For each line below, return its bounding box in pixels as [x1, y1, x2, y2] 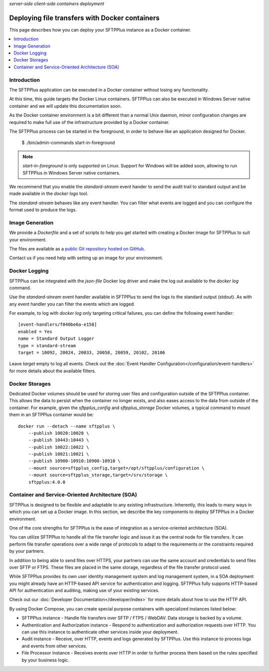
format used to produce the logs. [9, 207, 77, 213]
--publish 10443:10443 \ [28, 437, 89, 443]
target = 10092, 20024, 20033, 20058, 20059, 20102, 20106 [18, 350, 165, 356]
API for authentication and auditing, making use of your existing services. [9, 588, 159, 594]
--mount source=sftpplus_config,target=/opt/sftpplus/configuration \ [28, 465, 205, 471]
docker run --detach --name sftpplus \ [18, 423, 116, 429]
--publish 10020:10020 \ [28, 430, 89, 436]
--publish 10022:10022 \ [28, 444, 89, 450]
